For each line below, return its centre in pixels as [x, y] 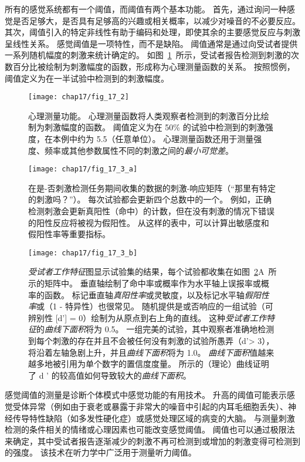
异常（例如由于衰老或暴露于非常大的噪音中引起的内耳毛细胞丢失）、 [158, 406]
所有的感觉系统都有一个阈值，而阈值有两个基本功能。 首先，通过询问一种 [146, 9]
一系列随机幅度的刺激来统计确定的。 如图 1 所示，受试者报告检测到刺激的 [148, 55]
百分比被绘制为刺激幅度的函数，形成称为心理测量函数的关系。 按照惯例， [154, 66]
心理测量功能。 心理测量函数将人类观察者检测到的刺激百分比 [145, 115]
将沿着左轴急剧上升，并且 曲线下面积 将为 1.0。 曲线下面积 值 [143, 352]
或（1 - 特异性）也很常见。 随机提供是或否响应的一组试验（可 [155, 306]
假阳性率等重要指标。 [69, 234]
